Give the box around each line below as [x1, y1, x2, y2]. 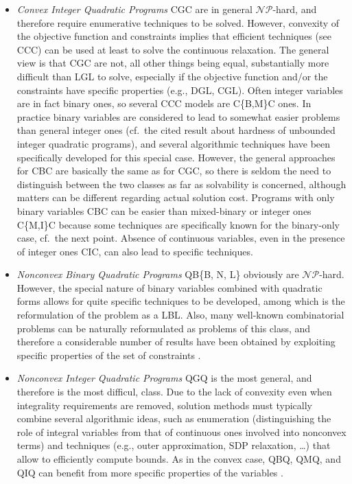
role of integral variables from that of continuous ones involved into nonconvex [16, 424, 347, 439]
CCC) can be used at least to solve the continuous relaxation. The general [16, 42, 329, 56]
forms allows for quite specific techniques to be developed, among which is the [16, 294, 345, 308]
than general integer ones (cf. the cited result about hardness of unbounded [16, 123, 336, 137]
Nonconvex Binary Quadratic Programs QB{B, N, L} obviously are [16, 267, 299, 281]
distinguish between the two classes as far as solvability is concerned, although [16, 176, 347, 191]
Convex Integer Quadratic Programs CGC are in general [16, 2, 253, 16]
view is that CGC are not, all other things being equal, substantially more [16, 56, 329, 70]
